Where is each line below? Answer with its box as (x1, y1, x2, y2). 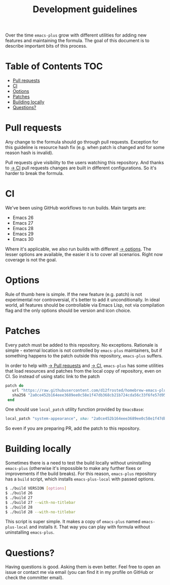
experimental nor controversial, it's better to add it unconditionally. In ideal (5, 297, 160, 303)
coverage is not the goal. (5, 257, 57, 263)
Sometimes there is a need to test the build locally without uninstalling (5, 460, 151, 466)
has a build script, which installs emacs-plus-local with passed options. (5, 476, 155, 482)
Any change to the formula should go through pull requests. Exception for (5, 139, 158, 145)
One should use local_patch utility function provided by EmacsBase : (5, 407, 144, 413)
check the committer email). (5, 574, 64, 581)
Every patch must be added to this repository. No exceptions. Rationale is (5, 342, 158, 348)
